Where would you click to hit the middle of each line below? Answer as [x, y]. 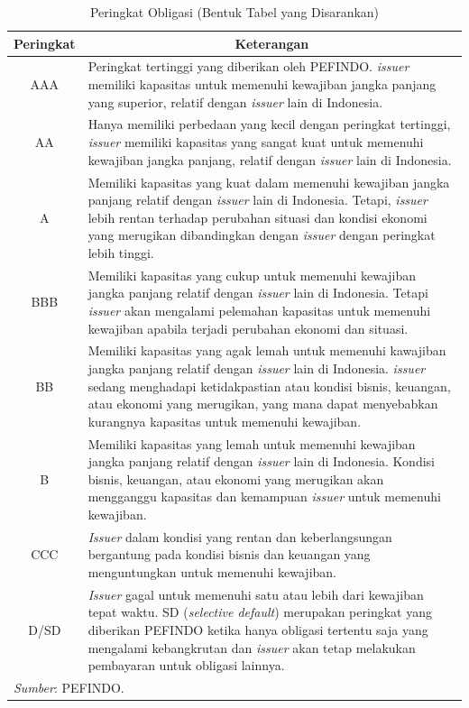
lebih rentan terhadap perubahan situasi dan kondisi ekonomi [257, 217]
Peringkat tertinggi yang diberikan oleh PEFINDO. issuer [248, 66]
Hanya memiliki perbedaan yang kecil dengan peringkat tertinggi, [269, 124]
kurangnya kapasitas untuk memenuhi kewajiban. [225, 421]
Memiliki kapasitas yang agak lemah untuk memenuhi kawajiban [267, 350]
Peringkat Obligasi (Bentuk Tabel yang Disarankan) [234, 12]
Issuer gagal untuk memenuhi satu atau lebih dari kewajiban [256, 594]
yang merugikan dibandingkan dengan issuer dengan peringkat [262, 235]
